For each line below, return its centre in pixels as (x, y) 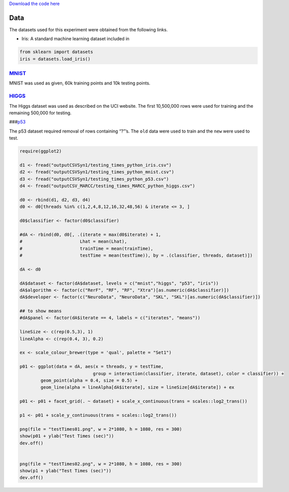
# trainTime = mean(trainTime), (86, 248)
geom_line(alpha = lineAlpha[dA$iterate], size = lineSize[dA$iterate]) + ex (137, 387)
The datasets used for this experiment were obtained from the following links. (89, 29)
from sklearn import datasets (56, 52)
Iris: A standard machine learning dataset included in (75, 39)
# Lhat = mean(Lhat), (73, 242)
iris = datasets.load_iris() (55, 59)
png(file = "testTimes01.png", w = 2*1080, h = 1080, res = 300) (101, 429)
